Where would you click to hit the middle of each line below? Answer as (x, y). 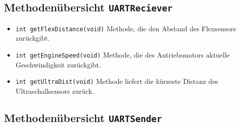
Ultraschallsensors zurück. (55, 91)
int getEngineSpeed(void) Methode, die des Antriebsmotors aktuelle (123, 55)
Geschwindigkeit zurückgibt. (58, 64)
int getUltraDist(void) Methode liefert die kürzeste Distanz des (117, 81)
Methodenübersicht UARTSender (83, 117)
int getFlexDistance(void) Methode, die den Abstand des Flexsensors (126, 28)
